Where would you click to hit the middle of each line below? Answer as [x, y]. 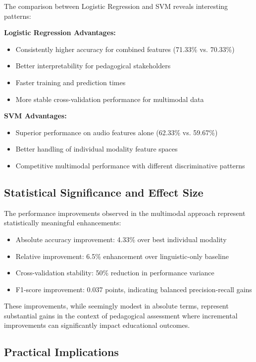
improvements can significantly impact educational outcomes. [97, 325]
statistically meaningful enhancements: [63, 223]
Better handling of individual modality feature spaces [97, 149]
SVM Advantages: [35, 116]
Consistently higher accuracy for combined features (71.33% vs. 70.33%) [125, 49]
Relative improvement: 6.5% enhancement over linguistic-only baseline [122, 256]
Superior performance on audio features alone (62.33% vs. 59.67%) [117, 132]
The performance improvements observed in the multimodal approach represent [125, 213]
